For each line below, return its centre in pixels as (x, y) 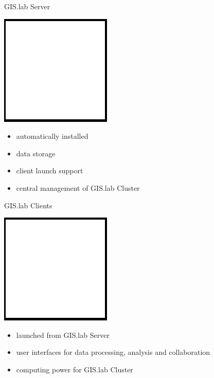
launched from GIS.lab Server (63, 335)
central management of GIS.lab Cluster (78, 187)
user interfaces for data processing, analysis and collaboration (113, 352)
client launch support (50, 170)
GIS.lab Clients (28, 205)
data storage (36, 153)
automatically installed (52, 136)
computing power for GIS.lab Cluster (75, 369)
